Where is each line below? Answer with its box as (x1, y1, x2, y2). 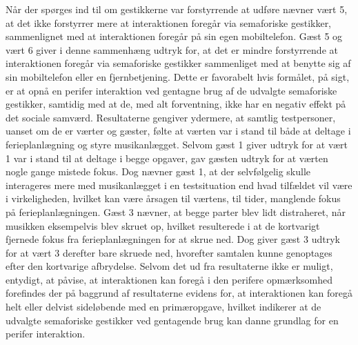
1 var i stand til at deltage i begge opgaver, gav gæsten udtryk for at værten (6, 150, 328, 165)
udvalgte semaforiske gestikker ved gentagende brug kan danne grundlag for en (6, 313, 339, 327)
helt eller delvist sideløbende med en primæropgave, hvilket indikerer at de (6, 299, 321, 314)
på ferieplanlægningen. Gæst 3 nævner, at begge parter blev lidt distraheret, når (6, 204, 346, 219)
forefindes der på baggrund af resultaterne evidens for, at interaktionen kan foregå (6, 286, 353, 300)
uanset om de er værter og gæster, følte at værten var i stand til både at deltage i (6, 124, 351, 138)
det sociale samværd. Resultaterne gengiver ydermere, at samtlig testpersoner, (6, 110, 336, 124)
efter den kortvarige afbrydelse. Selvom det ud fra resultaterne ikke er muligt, (6, 259, 333, 273)
